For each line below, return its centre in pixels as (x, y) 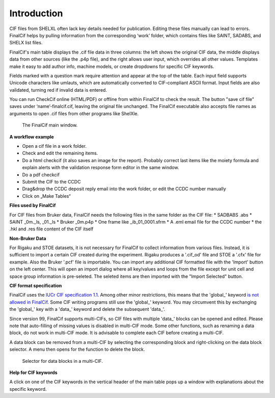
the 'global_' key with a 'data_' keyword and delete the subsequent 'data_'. (87, 309)
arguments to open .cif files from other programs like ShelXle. (74, 113)
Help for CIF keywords (34, 373)
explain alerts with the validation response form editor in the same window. (101, 168)
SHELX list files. (26, 43)
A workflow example (32, 137)
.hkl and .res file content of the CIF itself (51, 229)
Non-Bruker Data (28, 238)
